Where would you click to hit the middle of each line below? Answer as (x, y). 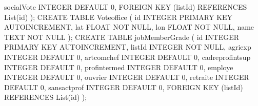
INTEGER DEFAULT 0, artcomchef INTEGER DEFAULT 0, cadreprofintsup (127, 57)
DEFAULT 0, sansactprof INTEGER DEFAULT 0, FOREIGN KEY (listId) (124, 87)
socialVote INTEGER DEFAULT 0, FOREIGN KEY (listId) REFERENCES (126, 7)
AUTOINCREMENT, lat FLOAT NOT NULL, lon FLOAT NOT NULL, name (129, 27)
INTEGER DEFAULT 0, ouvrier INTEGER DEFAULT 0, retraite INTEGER (127, 77)
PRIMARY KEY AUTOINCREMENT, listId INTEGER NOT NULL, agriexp (128, 47)
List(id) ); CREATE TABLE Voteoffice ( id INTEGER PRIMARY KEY (118, 17)
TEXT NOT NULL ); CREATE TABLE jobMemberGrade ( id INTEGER (122, 37)
